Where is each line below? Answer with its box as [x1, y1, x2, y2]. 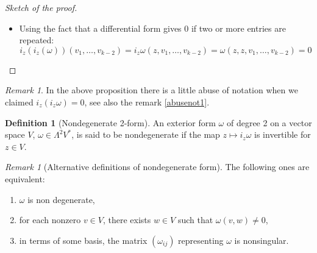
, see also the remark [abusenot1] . [84, 95, 210, 108]
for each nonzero [19, 213, 81, 226]
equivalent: [5, 172, 45, 185]
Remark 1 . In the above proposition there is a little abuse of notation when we [5, 84, 298, 96]
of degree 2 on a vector [226, 116, 312, 129]
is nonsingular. [234, 233, 289, 246]
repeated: [19, 34, 54, 46]
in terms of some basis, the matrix [19, 233, 148, 246]
